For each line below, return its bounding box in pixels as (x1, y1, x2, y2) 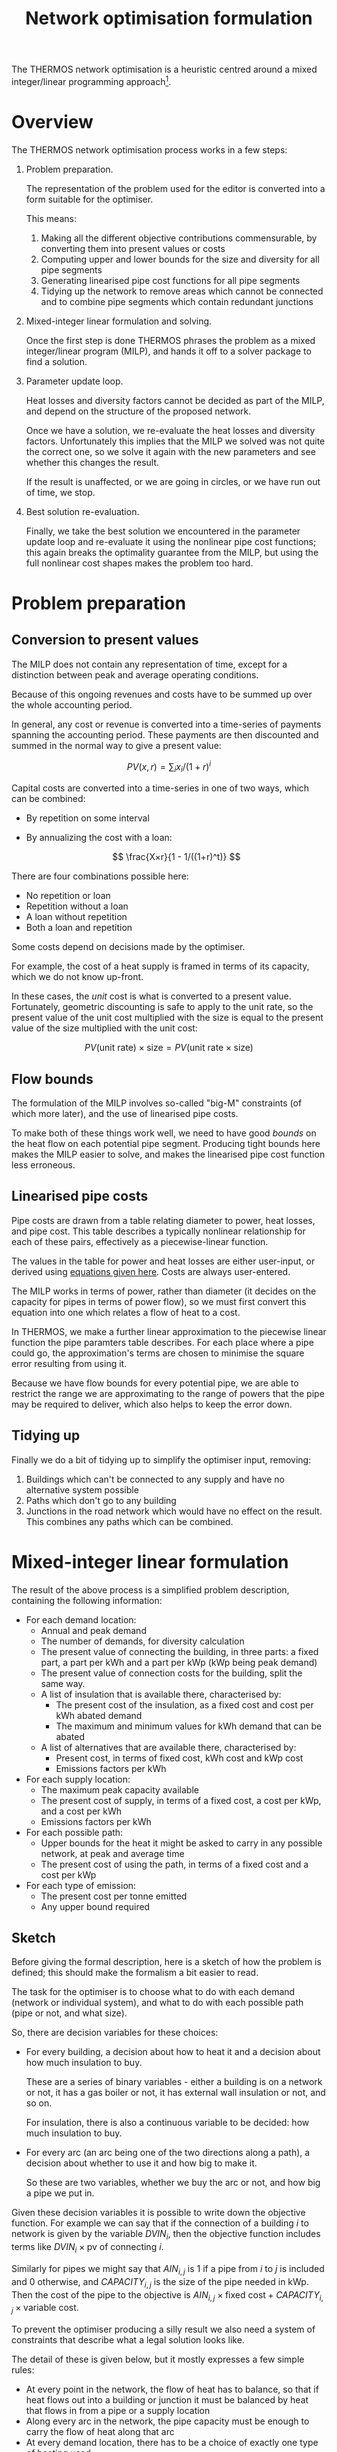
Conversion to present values (11, 632, 199, 649)
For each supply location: (25, 1773, 131, 1785)
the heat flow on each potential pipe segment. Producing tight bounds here (11, 1138, 321, 1150)
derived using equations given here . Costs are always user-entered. (11, 1265, 291, 1277)
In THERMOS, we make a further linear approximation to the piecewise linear (11, 1325, 327, 1337)
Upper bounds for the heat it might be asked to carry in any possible (40, 1837, 323, 1849)
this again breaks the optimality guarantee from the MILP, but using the (25, 546, 319, 558)
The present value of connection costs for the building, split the (40, 1667, 303, 1679)
